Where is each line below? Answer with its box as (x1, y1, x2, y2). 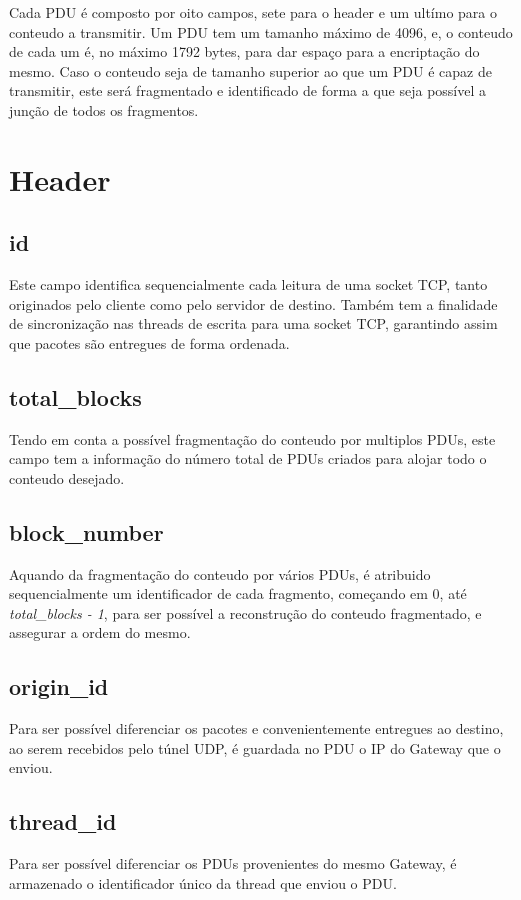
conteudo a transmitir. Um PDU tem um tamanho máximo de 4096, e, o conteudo (9, 21, 513, 42)
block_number (9, 516, 164, 547)
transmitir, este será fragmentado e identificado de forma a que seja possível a (9, 80, 487, 101)
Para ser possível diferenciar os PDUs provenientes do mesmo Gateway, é (9, 853, 457, 874)
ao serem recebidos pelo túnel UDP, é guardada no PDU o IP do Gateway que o (9, 737, 501, 758)
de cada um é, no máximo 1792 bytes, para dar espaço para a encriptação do (9, 41, 480, 62)
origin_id (9, 671, 109, 702)
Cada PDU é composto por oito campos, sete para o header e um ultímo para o (9, 2, 498, 22)
